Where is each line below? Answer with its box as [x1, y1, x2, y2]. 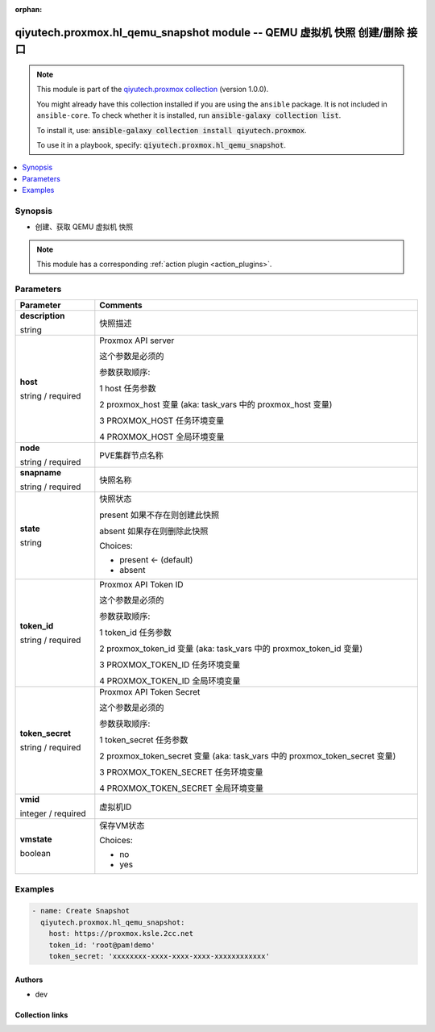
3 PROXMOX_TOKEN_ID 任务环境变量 [99, 659, 241, 671]
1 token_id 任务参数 [99, 627, 172, 638]
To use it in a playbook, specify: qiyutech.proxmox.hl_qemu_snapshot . [36, 140, 286, 149]
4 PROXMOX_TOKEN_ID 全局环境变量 [99, 675, 241, 687]
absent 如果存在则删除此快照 [99, 525, 209, 537]
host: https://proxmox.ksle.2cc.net [48, 929, 193, 938]
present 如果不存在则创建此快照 [99, 509, 220, 520]
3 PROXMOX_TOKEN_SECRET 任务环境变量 [99, 767, 263, 778]
